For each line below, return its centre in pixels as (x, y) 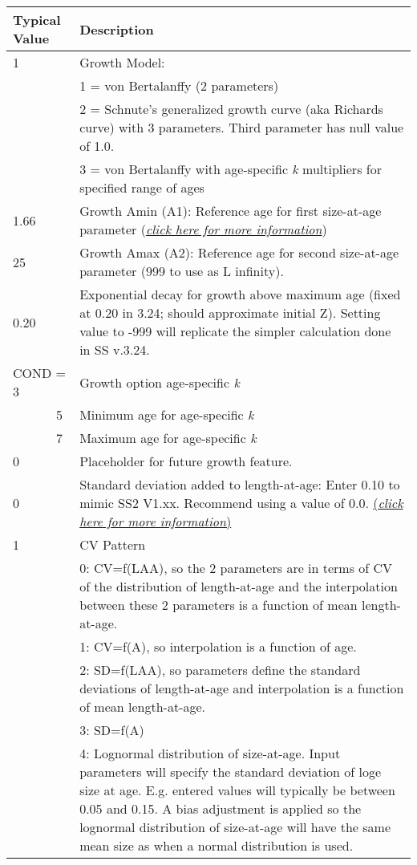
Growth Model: (122, 62)
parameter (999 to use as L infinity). (182, 271)
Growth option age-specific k (160, 382)
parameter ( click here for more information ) (203, 229)
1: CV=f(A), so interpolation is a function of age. (218, 646)
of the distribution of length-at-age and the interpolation (239, 586)
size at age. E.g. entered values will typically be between (237, 790)
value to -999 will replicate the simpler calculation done (235, 331)
